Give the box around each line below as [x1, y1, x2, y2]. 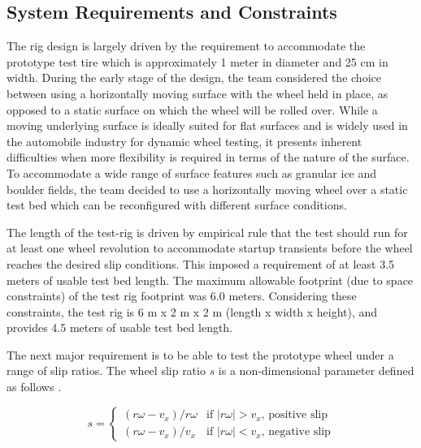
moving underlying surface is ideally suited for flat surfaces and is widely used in [7, 117, 408, 134]
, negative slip [261, 426, 331, 438]
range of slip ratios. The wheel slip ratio [7, 362, 206, 379]
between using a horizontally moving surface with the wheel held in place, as [7, 84, 388, 101]
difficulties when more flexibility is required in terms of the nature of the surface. [7, 149, 410, 166]
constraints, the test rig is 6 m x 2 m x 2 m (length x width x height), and [7, 303, 378, 320]
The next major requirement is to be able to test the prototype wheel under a [7, 346, 394, 363]
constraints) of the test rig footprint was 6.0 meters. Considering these [7, 287, 357, 304]
